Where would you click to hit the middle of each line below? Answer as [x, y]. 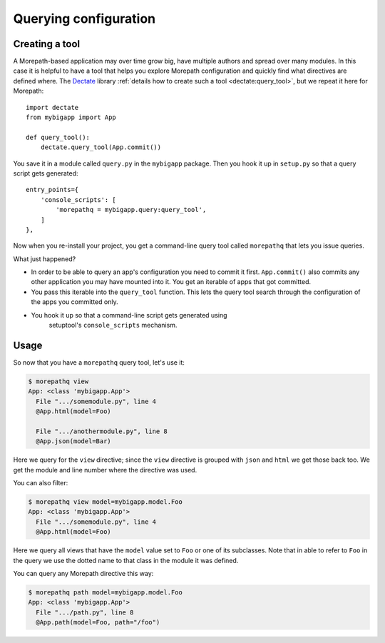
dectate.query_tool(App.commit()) [101, 147]
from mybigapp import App [71, 117]
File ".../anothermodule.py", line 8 [102, 431]
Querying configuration [84, 19]
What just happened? [45, 259]
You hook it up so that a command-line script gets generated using [129, 315]
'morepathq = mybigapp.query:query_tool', [131, 210]
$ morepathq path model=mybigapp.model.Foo [106, 592]
